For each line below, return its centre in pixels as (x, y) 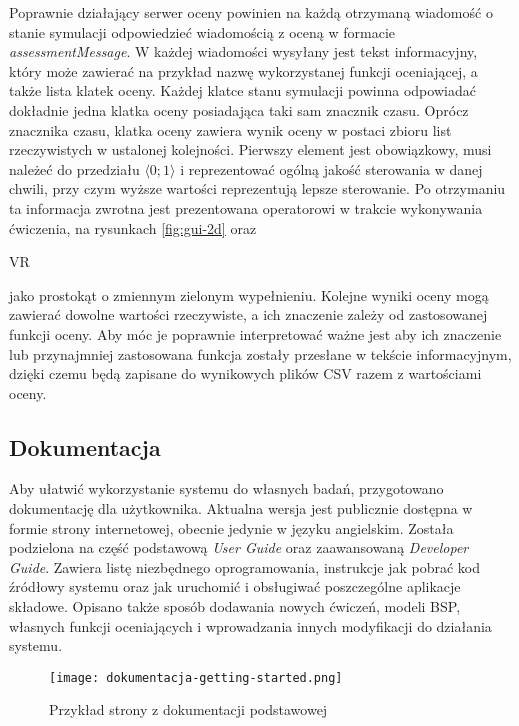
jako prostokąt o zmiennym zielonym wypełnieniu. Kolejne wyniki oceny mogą (249, 294)
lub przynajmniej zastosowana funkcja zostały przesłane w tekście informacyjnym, (260, 353)
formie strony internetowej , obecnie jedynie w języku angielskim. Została (231, 527)
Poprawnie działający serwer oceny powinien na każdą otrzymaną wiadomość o (251, 12)
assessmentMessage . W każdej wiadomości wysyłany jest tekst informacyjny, (243, 51)
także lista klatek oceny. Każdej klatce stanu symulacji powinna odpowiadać (242, 90)
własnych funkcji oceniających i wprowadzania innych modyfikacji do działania (250, 625)
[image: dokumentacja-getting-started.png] (196, 677)
